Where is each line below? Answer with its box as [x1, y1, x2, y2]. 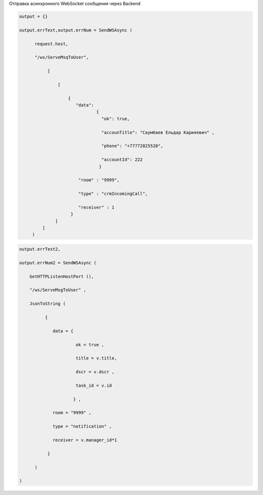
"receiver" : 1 [78, 205, 114, 210]
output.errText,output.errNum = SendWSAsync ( [19, 27, 132, 33]
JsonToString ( [29, 301, 66, 306]
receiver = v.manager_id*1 [53, 438, 117, 443]
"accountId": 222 [101, 157, 143, 163]
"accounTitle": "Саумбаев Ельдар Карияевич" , [101, 130, 215, 135]
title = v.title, [75, 356, 117, 361]
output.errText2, [19, 247, 61, 252]
